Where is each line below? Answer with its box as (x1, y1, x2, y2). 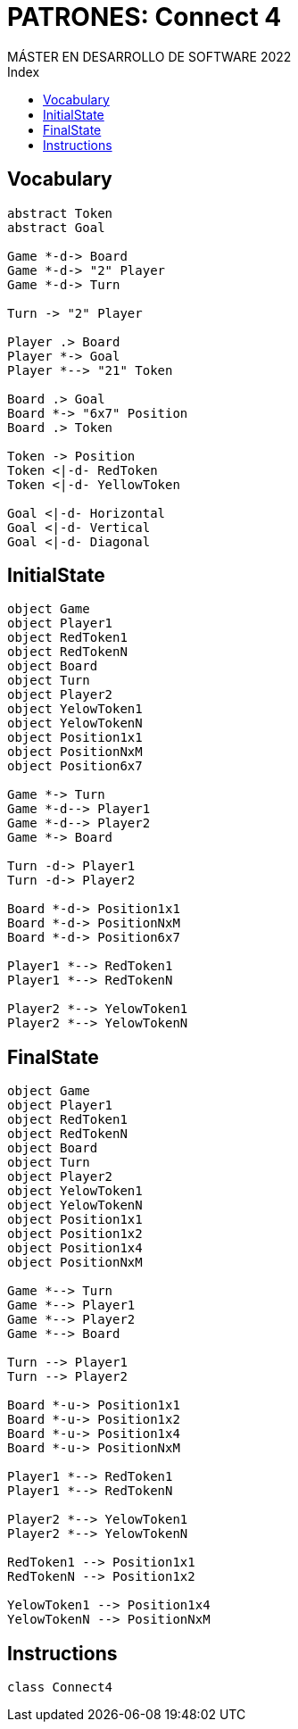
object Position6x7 (7, 759, 143, 774)
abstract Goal (7, 220, 105, 235)
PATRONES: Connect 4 (7, 2, 282, 32)
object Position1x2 (7, 1226, 143, 1242)
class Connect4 (7, 1680, 113, 1695)
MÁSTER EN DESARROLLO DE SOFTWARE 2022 (7, 48, 292, 64)
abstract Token (7, 205, 113, 220)
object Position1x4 (7, 1241, 143, 1256)
